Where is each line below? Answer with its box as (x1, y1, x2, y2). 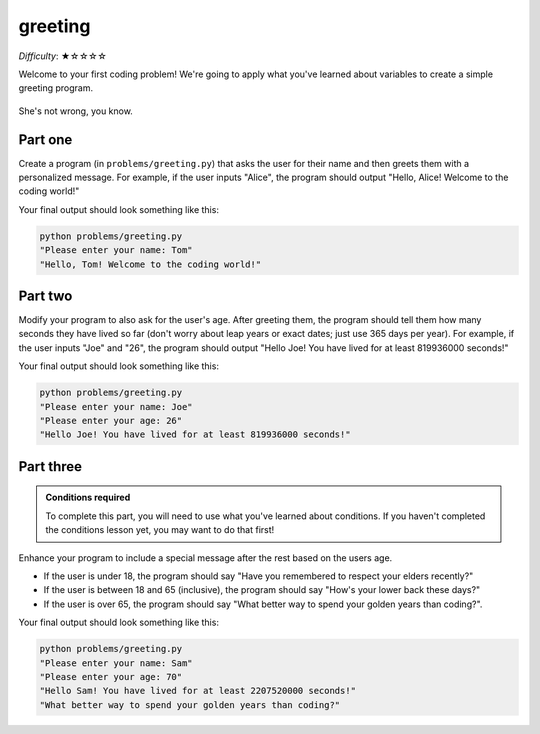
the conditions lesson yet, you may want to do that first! (45, 524, 275, 536)
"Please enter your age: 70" (39, 671, 183, 682)
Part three (18, 458, 83, 475)
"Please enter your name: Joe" (39, 401, 194, 412)
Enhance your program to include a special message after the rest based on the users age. (18, 551, 393, 564)
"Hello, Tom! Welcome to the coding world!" (39, 258, 262, 270)
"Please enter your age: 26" (39, 415, 183, 426)
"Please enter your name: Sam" (39, 657, 194, 669)
